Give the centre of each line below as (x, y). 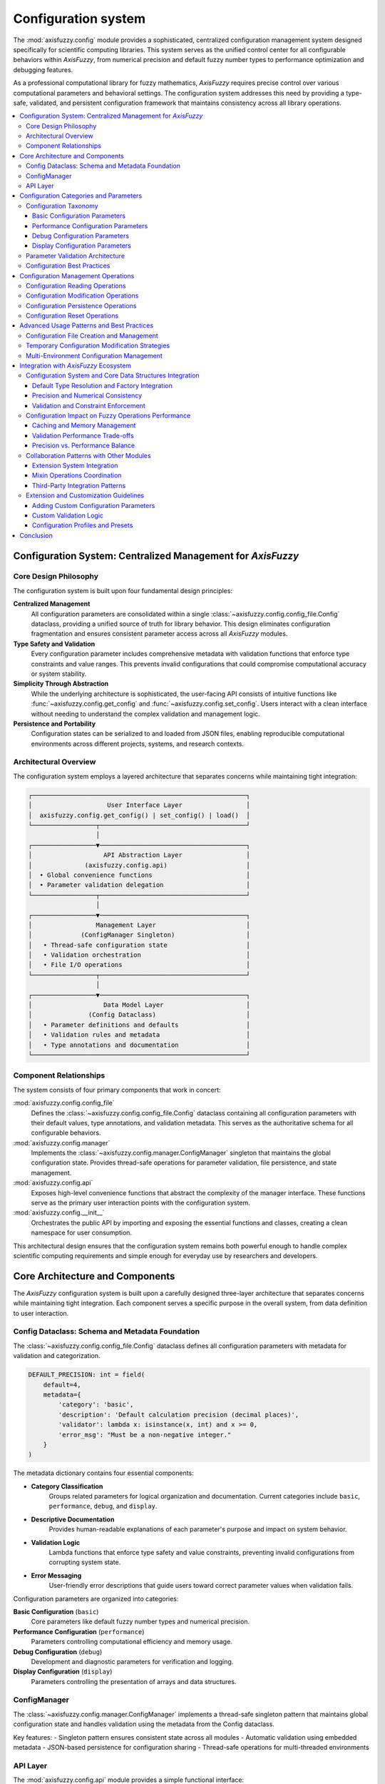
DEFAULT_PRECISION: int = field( (87, 1375)
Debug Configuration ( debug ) (58, 1651)
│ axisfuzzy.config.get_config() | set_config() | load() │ (139, 815)
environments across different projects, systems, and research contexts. (137, 744)
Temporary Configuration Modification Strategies (98, 345)
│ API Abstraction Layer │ (139, 855)
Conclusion (36, 535)
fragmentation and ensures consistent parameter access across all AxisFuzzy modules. (159, 634)
